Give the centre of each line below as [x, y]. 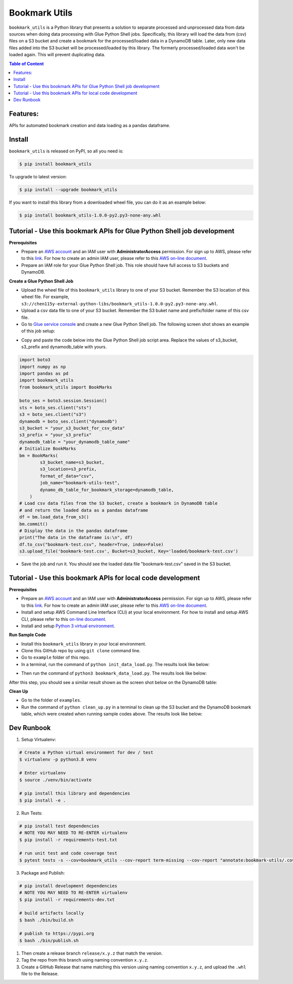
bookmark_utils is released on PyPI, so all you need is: [66, 151]
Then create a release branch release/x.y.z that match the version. [92, 953]
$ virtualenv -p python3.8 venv [58, 759]
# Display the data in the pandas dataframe [73, 531]
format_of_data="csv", [67, 476]
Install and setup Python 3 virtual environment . [68, 626]
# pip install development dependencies [68, 886]
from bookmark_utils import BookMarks [66, 387]
